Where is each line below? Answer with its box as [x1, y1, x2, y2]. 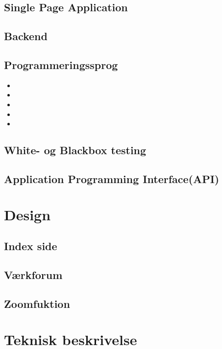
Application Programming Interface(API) [4, 171, 220, 186]
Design [4, 205, 51, 225]
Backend [4, 28, 48, 44]
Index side [4, 238, 57, 254]
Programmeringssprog [4, 57, 118, 72]
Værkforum [4, 267, 63, 282]
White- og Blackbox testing [4, 142, 147, 158]
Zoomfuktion [4, 296, 70, 311]
